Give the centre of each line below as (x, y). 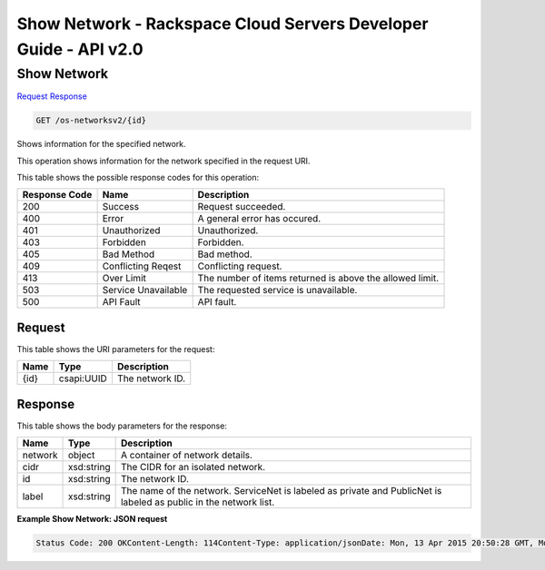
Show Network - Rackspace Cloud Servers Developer (223, 24)
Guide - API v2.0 (80, 49)
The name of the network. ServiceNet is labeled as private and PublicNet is (281, 491)
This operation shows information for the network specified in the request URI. (163, 161)
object (81, 456)
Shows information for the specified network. (101, 144)
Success (121, 207)
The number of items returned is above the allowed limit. (318, 279)
